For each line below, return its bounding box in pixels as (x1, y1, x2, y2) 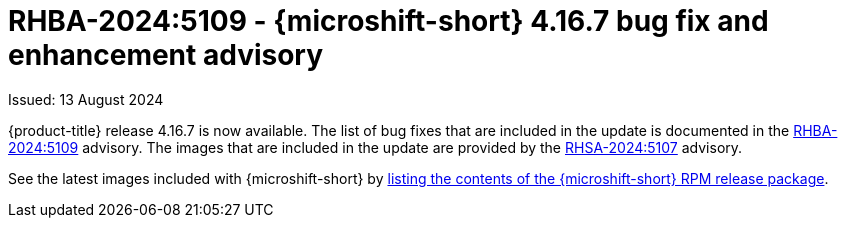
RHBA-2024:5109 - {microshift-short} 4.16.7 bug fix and (8, 4, 769, 38)
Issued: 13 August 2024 (8, 90, 164, 108)
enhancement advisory (8, 38, 324, 72)
